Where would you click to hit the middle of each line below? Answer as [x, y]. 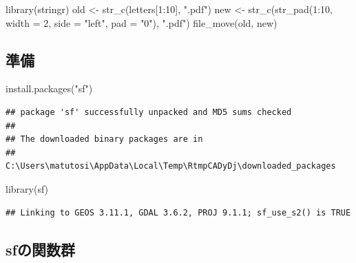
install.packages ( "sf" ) [49, 88]
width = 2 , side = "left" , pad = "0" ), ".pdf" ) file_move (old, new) [142, 22]
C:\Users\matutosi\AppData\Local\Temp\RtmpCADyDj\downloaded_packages [171, 166]
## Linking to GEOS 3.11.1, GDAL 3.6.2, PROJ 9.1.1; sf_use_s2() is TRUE [178, 212]
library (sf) [27, 188]
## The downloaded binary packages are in [104, 139]
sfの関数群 [40, 249]
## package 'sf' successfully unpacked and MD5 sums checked [149, 112]
